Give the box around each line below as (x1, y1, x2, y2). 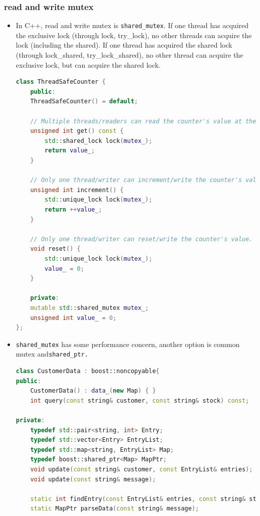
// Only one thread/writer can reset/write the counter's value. (30, 235, 253, 243)
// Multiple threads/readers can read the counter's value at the (30, 117, 256, 125)
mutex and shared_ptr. (16, 349, 88, 359)
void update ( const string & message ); (30, 475, 156, 483)
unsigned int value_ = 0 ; (30, 314, 117, 321)
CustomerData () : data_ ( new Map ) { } (30, 387, 156, 395)
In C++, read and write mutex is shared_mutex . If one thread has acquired (16, 20, 249, 31)
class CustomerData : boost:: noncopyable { (16, 368, 160, 375)
